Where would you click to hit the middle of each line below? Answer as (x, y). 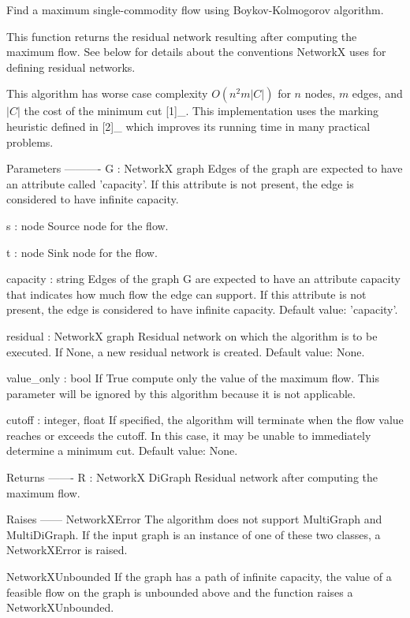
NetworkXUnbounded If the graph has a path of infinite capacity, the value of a (199, 577)
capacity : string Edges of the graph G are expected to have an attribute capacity (203, 279)
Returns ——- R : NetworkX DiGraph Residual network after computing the (192, 477)
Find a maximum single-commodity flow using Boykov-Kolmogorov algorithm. (195, 9)
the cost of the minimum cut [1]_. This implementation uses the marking (201, 111)
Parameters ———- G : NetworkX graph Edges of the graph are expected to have (205, 168)
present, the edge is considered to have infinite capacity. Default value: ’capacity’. (202, 309)
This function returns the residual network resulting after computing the (182, 36)
